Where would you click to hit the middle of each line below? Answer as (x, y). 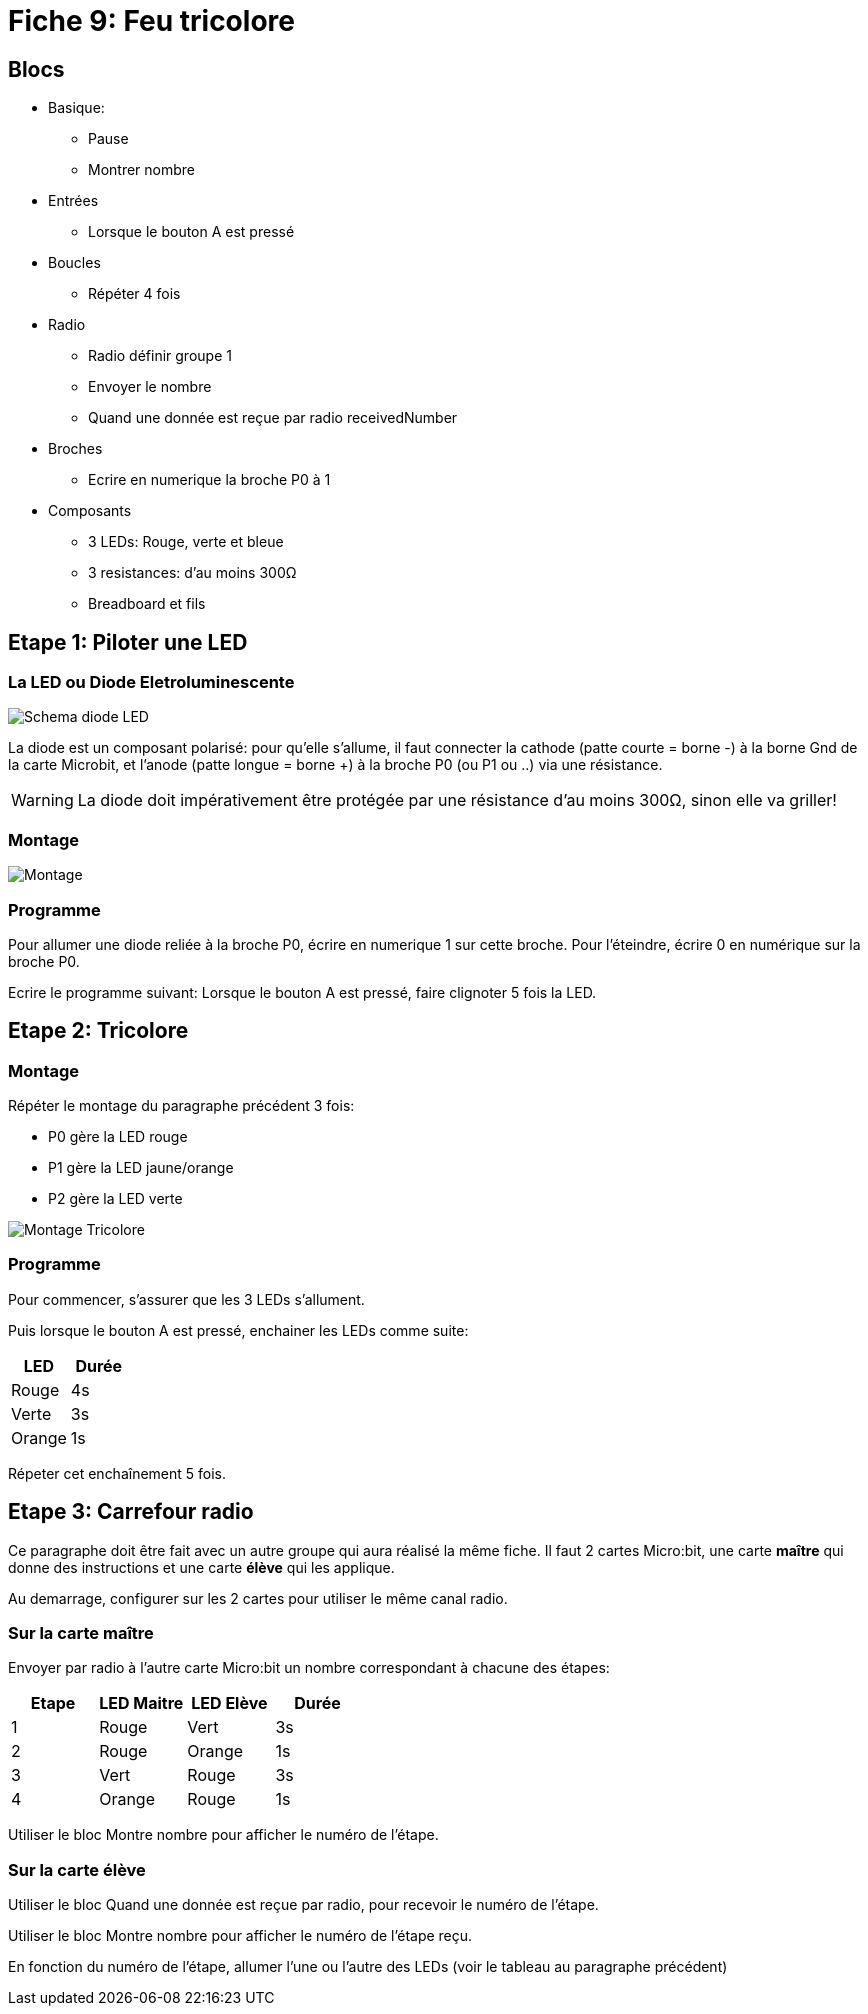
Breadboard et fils (147, 604)
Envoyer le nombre (150, 387)
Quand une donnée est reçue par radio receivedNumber (273, 418)
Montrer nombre (142, 170)
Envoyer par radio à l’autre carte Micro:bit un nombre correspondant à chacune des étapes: (309, 1668)
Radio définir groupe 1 (160, 356)
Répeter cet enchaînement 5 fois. (117, 1473)
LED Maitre (141, 1703)
